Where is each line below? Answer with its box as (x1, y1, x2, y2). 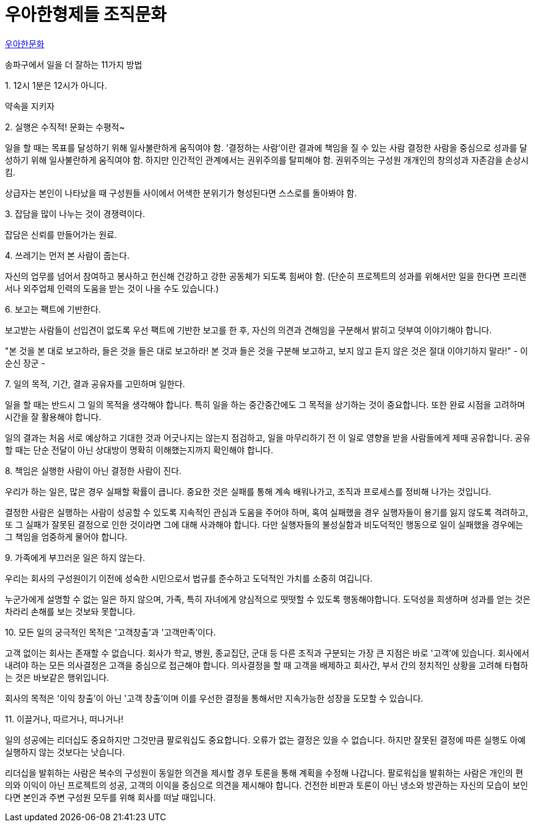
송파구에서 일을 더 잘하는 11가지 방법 (5, 59, 142, 70)
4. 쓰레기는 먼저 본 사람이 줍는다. (5, 250, 130, 261)
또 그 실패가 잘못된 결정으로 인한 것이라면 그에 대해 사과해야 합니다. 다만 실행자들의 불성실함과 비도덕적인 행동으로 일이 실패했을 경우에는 (5, 519, 523, 530)
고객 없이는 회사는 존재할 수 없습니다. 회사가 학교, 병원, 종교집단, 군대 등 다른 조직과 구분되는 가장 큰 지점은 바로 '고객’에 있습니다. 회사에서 (5, 647, 529, 658)
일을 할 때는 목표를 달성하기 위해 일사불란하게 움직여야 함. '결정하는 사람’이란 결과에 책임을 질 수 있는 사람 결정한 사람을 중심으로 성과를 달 (5, 142, 528, 153)
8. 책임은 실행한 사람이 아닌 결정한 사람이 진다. (5, 465, 182, 476)
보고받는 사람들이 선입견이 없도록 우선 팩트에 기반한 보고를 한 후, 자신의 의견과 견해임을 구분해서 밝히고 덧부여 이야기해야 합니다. (5, 324, 492, 335)
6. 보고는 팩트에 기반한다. (5, 303, 101, 314)
